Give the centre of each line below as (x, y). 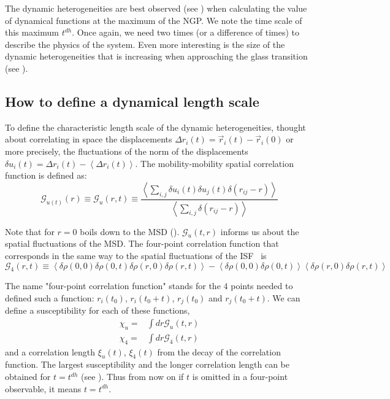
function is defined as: (46, 175)
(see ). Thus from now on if (132, 377)
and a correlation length (50, 351)
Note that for (30, 231)
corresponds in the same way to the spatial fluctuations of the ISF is (136, 255)
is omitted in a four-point (240, 377)
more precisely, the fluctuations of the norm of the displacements (127, 151)
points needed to (262, 286)
